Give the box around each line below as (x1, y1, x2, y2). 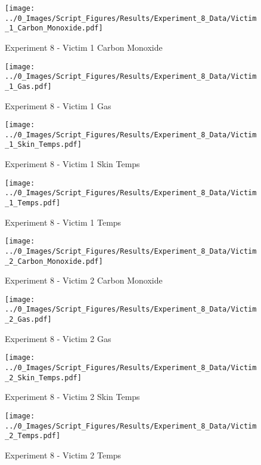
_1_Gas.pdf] (5, 82, 52, 91)
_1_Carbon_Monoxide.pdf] (5, 24, 103, 33)
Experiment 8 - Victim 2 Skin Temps (5, 390, 140, 403)
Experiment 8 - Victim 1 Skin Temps (5, 158, 140, 170)
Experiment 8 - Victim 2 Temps (5, 448, 122, 461)
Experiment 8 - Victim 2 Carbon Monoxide (5, 274, 163, 287)
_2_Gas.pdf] (5, 315, 52, 324)
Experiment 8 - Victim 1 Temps (5, 215, 122, 228)
